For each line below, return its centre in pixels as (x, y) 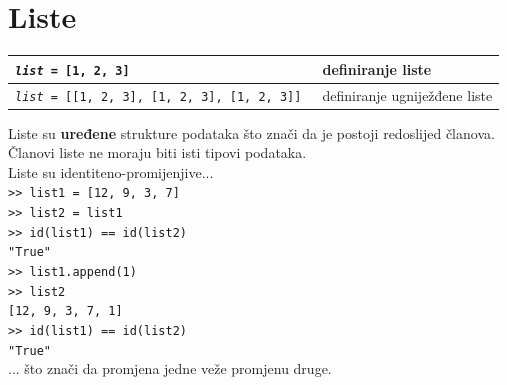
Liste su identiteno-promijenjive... (111, 171)
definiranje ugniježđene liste (407, 94)
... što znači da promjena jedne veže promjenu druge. (170, 368)
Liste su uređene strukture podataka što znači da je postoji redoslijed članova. (251, 132)
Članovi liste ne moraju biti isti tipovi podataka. (157, 152)
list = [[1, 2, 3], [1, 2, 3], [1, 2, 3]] (158, 96)
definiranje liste (377, 68)
